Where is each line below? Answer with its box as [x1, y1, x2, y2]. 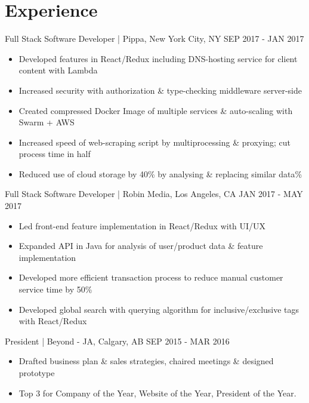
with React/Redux [18, 315, 87, 327]
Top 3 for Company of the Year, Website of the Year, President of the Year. [18, 386, 296, 399]
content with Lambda [18, 64, 98, 76]
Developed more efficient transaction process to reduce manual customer [18, 271, 283, 284]
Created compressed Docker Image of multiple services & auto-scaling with [18, 104, 293, 116]
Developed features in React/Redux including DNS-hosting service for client [18, 52, 298, 64]
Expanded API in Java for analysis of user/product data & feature [18, 239, 263, 252]
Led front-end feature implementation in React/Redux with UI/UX [18, 219, 266, 232]
